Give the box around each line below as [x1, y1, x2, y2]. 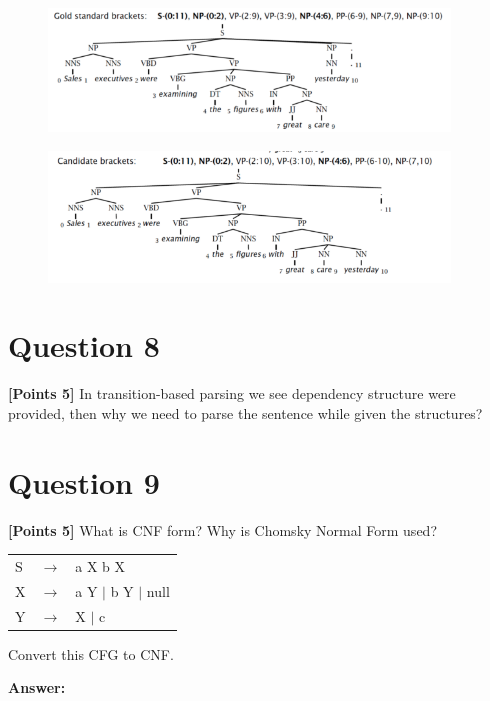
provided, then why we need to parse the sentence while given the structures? [8, 402, 483, 423]
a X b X [75, 555, 126, 576]
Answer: [8, 677, 66, 698]
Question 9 [8, 461, 160, 502]
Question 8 [8, 325, 160, 366]
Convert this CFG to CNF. [8, 643, 174, 664]
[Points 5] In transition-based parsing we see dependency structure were [8, 383, 456, 404]
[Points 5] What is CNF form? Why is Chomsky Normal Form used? [8, 519, 437, 540]
